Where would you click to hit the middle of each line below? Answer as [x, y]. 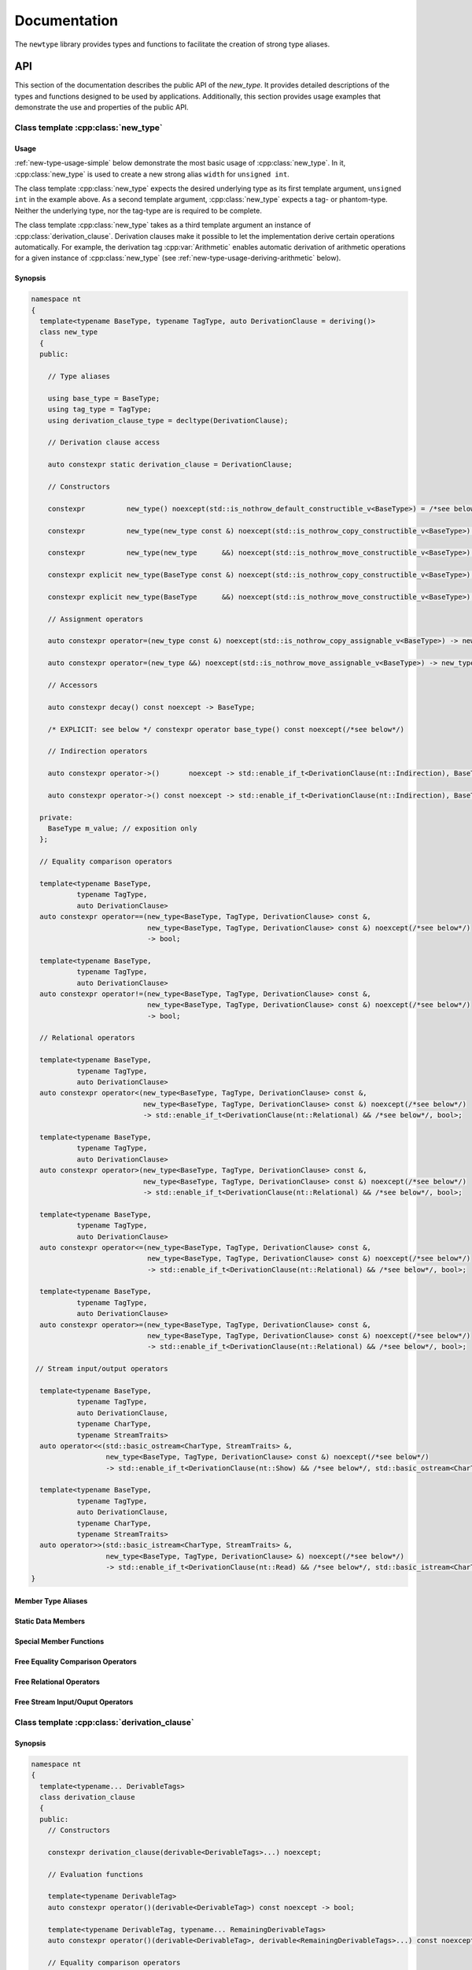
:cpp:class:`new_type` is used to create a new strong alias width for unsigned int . [152, 174]
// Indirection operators [98, 751]
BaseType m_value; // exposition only [122, 829]
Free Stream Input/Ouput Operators [74, 1702]
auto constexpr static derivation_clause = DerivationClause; [170, 465]
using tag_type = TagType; [100, 409]
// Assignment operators [96, 619]
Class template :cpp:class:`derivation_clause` [104, 1722]
